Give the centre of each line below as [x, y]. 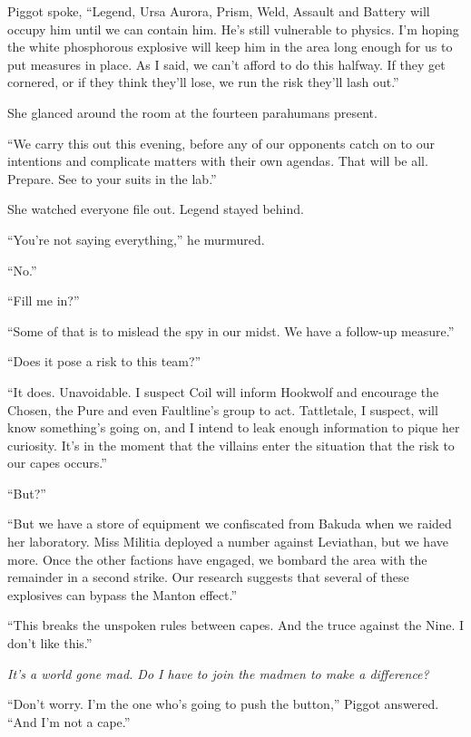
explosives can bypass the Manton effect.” [123, 594]
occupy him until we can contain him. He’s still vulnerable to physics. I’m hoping [233, 29]
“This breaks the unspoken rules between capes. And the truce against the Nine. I [235, 625]
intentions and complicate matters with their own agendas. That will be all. [218, 161]
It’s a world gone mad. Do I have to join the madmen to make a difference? [218, 673]
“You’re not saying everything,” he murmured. [136, 239]
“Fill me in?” [44, 301]
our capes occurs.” [57, 463]
